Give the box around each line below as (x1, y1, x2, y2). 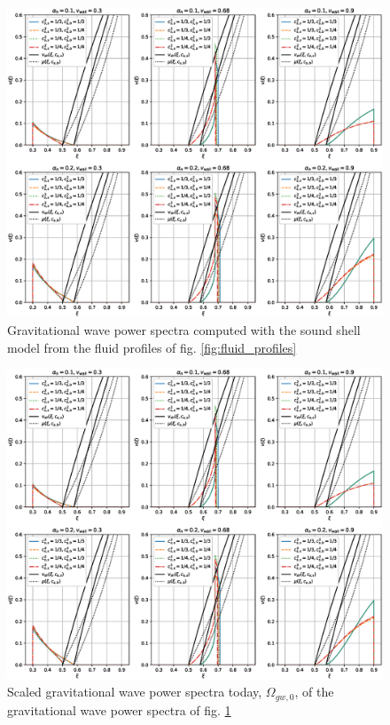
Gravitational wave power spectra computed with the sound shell (7, 321, 361, 339)
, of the (294, 682, 334, 701)
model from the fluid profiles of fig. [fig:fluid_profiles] (7, 338, 297, 356)
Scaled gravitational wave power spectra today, (7, 682, 262, 701)
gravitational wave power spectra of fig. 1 (7, 700, 231, 719)
